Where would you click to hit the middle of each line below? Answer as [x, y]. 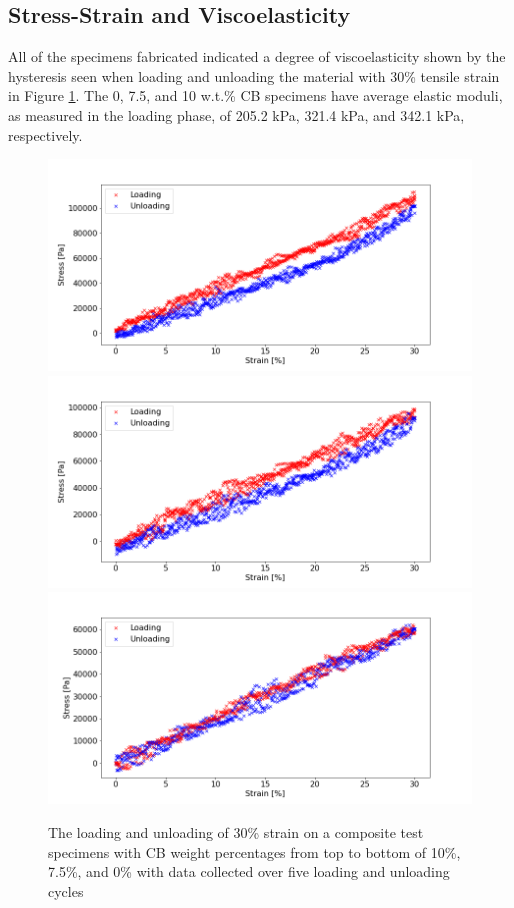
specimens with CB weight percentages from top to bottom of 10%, [254, 851]
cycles [66, 890]
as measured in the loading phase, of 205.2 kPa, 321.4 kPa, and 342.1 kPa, [236, 114]
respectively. [45, 134]
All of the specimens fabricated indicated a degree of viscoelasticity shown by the [257, 56]
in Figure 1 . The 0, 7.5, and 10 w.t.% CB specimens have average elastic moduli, [255, 95]
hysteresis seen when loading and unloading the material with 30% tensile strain [254, 75]
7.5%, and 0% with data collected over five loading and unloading [249, 871]
